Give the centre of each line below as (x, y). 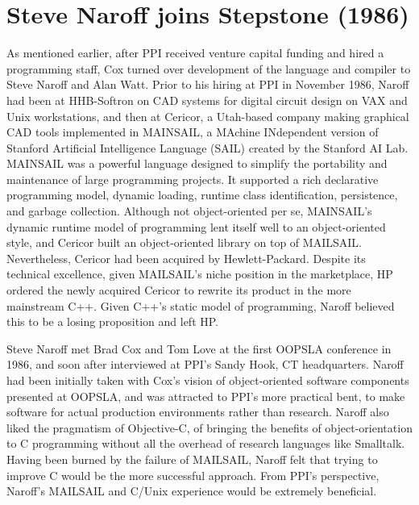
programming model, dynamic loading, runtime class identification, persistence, (202, 195)
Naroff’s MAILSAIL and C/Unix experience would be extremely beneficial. (192, 491)
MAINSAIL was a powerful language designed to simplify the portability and (197, 163)
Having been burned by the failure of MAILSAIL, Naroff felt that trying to (192, 459)
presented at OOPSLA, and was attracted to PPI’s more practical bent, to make (206, 396)
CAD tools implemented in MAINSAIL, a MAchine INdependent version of (193, 132)
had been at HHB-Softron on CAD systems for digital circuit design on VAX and (207, 100)
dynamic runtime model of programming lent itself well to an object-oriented (196, 226)
